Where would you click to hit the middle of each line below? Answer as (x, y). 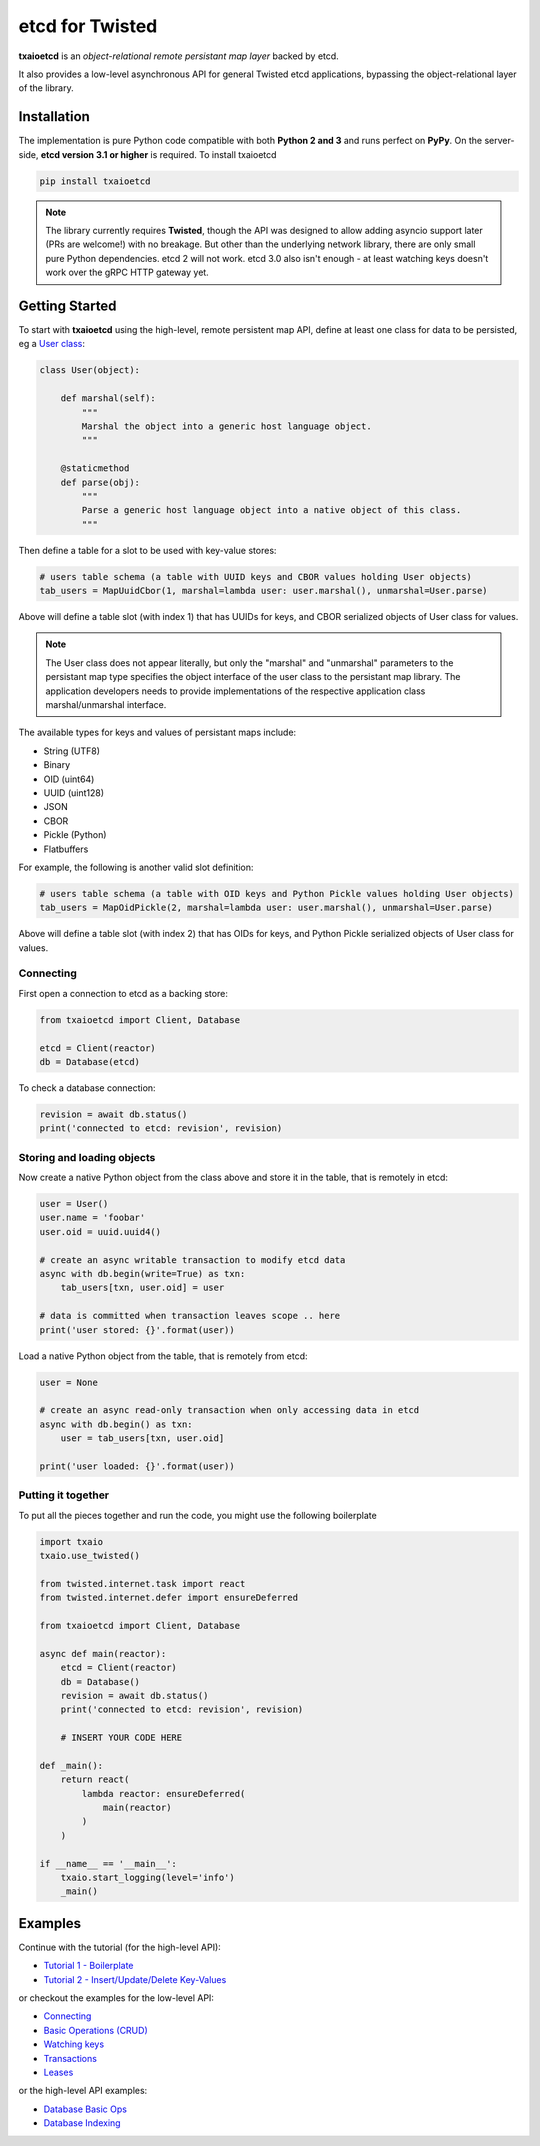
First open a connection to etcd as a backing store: (123, 993)
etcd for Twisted (88, 26)
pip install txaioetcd (95, 181)
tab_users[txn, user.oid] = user (142, 1288)
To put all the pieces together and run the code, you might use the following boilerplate (197, 1515)
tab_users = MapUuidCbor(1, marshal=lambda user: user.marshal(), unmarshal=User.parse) (264, 591)
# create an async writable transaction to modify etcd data (192, 1259)
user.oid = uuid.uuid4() (100, 1231)
